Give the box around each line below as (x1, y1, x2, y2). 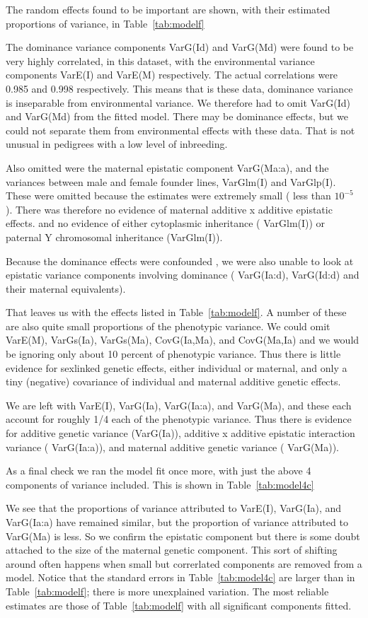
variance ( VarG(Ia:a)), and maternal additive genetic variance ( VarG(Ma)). (6, 439, 339, 454)
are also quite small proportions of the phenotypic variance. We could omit (6, 318, 330, 333)
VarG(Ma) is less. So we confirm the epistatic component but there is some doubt (6, 528, 360, 543)
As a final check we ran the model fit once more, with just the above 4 (6, 463, 311, 478)
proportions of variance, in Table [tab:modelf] (6, 16, 205, 30)
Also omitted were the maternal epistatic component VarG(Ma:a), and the (6, 160, 329, 175)
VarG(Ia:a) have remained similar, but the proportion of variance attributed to (6, 515, 348, 529)
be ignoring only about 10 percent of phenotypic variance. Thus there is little (6, 346, 341, 361)
